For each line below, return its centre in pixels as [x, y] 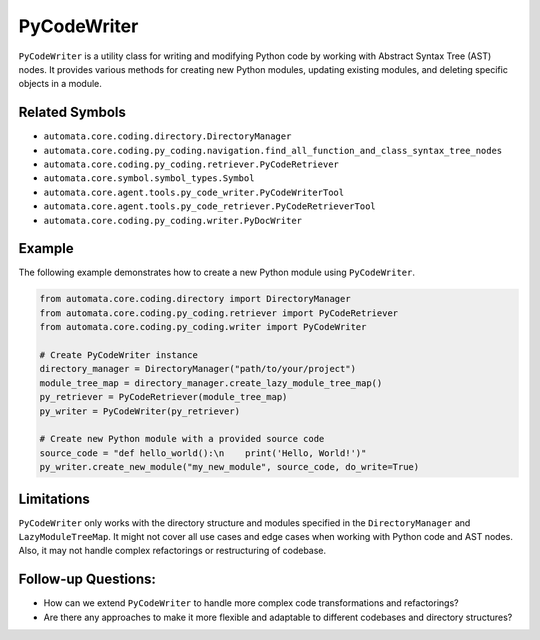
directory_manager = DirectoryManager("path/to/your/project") [198, 369]
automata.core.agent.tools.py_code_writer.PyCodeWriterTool [194, 192]
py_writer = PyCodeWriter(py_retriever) [139, 411]
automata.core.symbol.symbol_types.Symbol [149, 178]
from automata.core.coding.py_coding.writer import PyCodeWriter [203, 327]
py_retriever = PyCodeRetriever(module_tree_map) [163, 397]
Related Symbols [72, 112]
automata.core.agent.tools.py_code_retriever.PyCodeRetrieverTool [210, 206]
